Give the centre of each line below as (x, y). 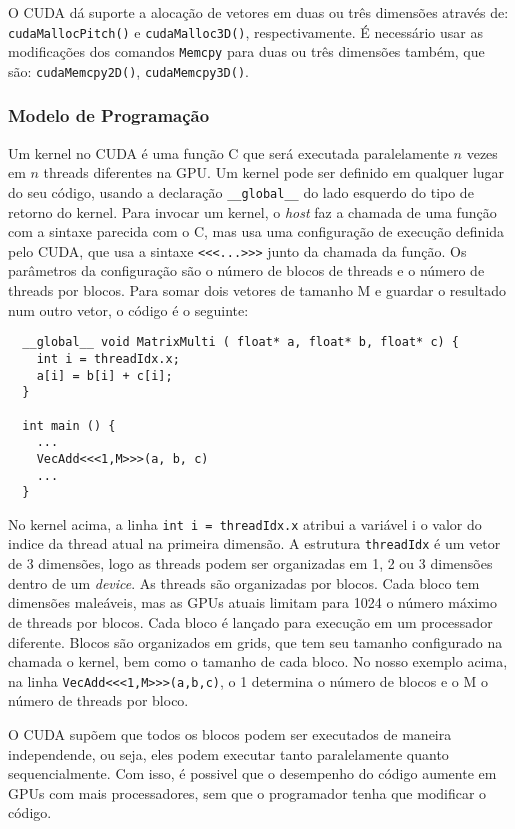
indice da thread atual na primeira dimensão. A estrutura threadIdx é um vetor (254, 543)
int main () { (69, 425)
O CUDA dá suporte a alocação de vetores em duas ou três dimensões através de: (258, 12)
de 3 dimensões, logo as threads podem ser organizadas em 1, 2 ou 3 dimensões (250, 563)
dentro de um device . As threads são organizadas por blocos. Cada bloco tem (244, 582)
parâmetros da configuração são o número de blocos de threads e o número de (246, 270)
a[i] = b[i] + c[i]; (104, 375)
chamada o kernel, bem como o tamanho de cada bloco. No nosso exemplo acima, (258, 661)
